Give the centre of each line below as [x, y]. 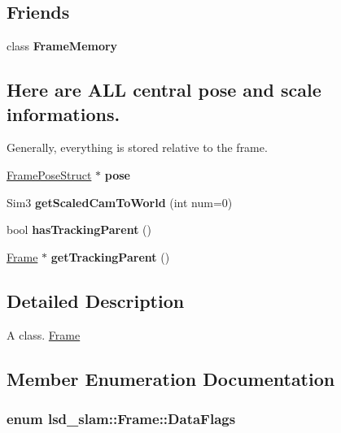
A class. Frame [44, 334]
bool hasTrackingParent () [79, 229]
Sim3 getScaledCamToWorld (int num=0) [120, 202]
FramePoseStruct [49, 174]
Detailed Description [96, 300]
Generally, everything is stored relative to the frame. [137, 147]
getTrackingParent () [110, 256]
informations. [63, 113]
